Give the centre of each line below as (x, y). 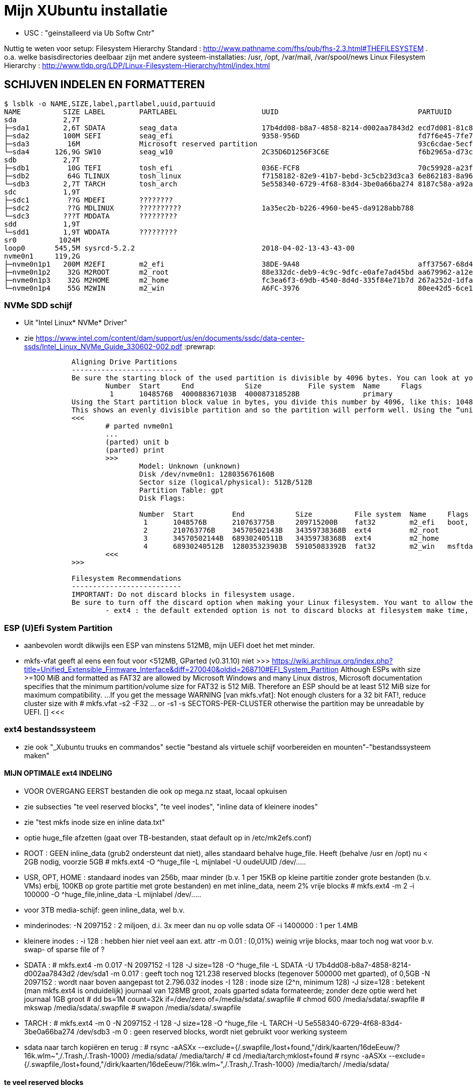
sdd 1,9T (42, 224)
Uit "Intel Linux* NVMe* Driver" (76, 323)
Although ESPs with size (381, 670)
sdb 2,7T (42, 160)
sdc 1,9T (42, 192)
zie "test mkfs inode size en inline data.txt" (95, 822)
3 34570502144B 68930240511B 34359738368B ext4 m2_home (291, 538)
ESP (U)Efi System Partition (58, 628)
